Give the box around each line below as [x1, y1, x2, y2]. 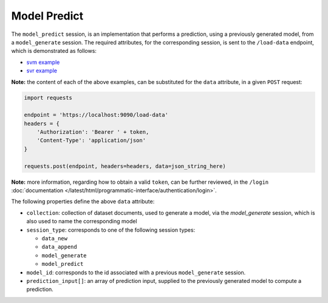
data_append [41, 243, 77, 251]
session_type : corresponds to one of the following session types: [26, 226, 196, 234]
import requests [24, 94, 73, 102]
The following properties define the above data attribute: [11, 198, 155, 205]
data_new [41, 235, 68, 242]
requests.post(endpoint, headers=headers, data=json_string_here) [24, 162, 226, 170]
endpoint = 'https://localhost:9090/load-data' [24, 111, 168, 119]
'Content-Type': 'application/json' [36, 137, 146, 144]
